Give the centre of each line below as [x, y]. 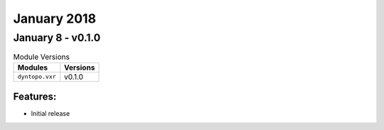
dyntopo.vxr [37, 77]
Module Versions [42, 57]
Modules [33, 67]
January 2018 [54, 18]
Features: [35, 97]
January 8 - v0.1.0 [57, 38]
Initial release [50, 114]
